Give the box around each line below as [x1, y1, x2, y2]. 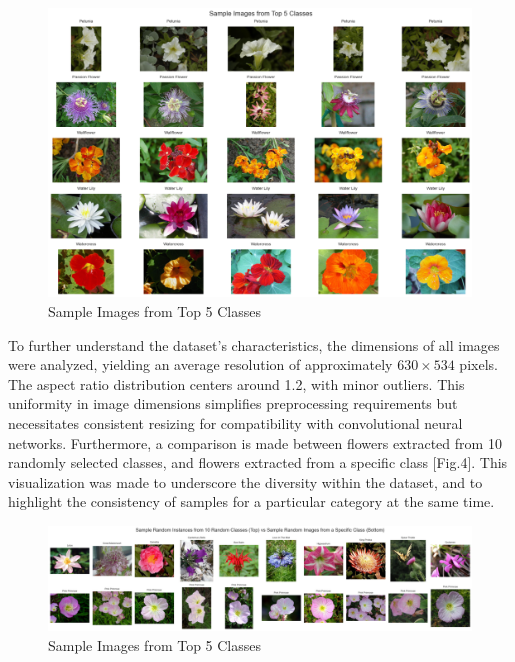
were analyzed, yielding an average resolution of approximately [8, 354, 393, 375]
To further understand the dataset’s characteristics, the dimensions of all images [8, 334, 500, 355]
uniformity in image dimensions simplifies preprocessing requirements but [8, 393, 458, 414]
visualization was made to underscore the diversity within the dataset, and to [8, 471, 483, 492]
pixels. [459, 354, 498, 375]
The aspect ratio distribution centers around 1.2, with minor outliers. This [8, 373, 465, 394]
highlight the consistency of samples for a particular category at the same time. [8, 491, 495, 512]
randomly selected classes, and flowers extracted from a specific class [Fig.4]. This [8, 452, 508, 473]
